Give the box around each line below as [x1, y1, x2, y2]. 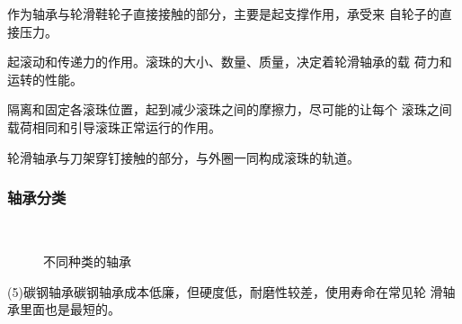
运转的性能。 [7, 69, 83, 88]
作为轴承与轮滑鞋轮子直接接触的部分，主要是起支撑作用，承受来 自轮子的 [7, 4, 440, 22]
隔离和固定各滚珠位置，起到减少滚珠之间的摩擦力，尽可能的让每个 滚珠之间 [7, 100, 452, 119]
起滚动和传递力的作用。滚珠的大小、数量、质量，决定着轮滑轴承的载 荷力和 [7, 52, 452, 71]
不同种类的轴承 [43, 251, 131, 270]
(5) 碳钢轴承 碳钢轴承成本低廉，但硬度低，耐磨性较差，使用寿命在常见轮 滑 [7, 282, 443, 301]
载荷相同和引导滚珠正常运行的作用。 [7, 117, 221, 136]
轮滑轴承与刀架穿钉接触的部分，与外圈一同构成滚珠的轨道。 [7, 148, 360, 166]
